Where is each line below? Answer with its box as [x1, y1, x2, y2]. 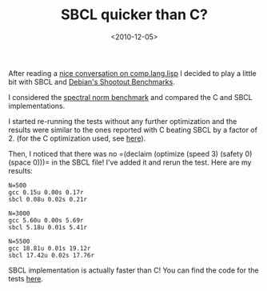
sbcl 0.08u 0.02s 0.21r [8, 195, 88, 203]
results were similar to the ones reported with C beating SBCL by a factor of [8, 125, 258, 134]
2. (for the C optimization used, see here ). [8, 134, 146, 143]
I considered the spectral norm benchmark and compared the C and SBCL [8, 92, 253, 102]
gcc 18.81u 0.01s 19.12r [8, 244, 91, 253]
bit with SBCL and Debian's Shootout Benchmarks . [8, 77, 176, 86]
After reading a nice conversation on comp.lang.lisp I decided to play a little [8, 68, 257, 78]
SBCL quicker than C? [61, 6, 208, 24]
